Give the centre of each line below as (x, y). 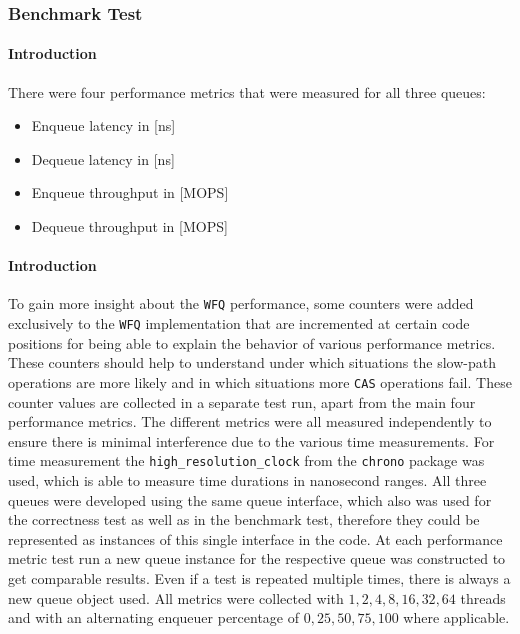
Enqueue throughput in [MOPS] (130, 192)
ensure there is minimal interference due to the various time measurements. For (251, 440)
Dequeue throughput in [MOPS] (129, 226)
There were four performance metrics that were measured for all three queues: (247, 91)
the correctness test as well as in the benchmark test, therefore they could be (244, 519)
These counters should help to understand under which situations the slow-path (252, 362)
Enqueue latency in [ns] (103, 125)
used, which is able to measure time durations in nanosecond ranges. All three (247, 480)
